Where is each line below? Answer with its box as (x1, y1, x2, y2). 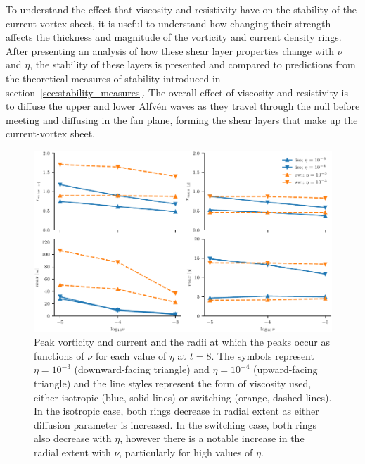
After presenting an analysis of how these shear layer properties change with (6, 43, 334, 58)
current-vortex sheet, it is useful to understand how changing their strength (6, 15, 331, 30)
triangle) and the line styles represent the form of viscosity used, (34, 376, 312, 391)
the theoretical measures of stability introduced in (6, 70, 221, 85)
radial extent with (34, 444, 111, 459)
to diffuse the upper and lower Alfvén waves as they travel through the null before (6, 99, 360, 113)
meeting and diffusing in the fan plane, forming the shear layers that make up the (6, 112, 358, 127)
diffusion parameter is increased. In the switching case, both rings (34, 417, 316, 432)
